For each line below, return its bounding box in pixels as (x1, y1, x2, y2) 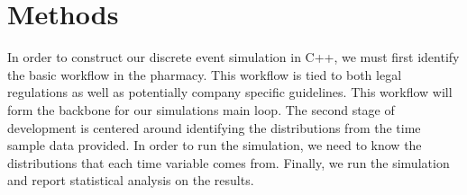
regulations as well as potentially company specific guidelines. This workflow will (7, 83, 453, 102)
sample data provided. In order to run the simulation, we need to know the (7, 136, 422, 155)
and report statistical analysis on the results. (7, 171, 254, 190)
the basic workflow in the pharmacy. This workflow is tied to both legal (7, 65, 402, 84)
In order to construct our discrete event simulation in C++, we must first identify (7, 48, 460, 66)
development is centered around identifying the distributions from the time (7, 118, 421, 137)
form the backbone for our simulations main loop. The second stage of (7, 100, 395, 119)
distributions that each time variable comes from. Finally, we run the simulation (7, 153, 450, 172)
